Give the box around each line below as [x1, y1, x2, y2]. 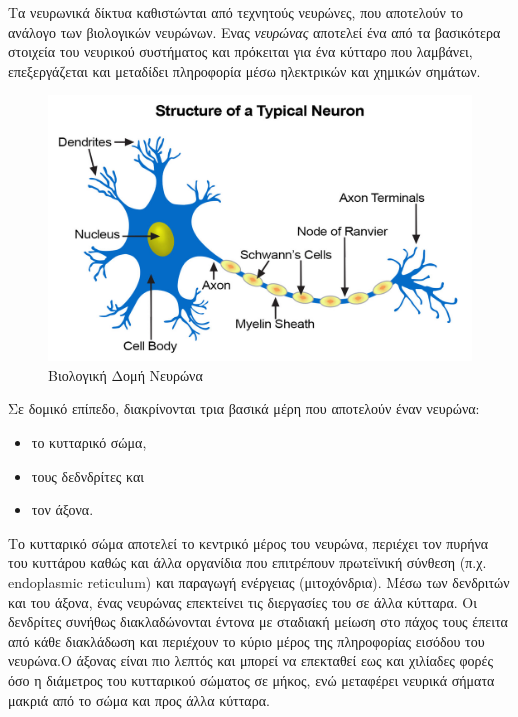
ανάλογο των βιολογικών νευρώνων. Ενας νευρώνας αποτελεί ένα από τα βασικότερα [8, 21, 501, 42]
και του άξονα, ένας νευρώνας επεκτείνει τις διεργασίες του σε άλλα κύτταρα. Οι [8, 591, 478, 612]
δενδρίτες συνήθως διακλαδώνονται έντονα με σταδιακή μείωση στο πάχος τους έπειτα [8, 611, 508, 632]
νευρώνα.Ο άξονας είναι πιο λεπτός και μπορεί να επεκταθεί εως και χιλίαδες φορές [8, 650, 493, 671]
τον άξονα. [31, 499, 94, 520]
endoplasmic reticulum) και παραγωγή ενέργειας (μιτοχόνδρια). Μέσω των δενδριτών [8, 571, 510, 592]
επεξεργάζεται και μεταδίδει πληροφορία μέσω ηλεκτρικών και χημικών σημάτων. [8, 60, 481, 81]
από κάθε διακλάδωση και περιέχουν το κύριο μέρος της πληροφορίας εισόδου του [8, 630, 485, 651]
